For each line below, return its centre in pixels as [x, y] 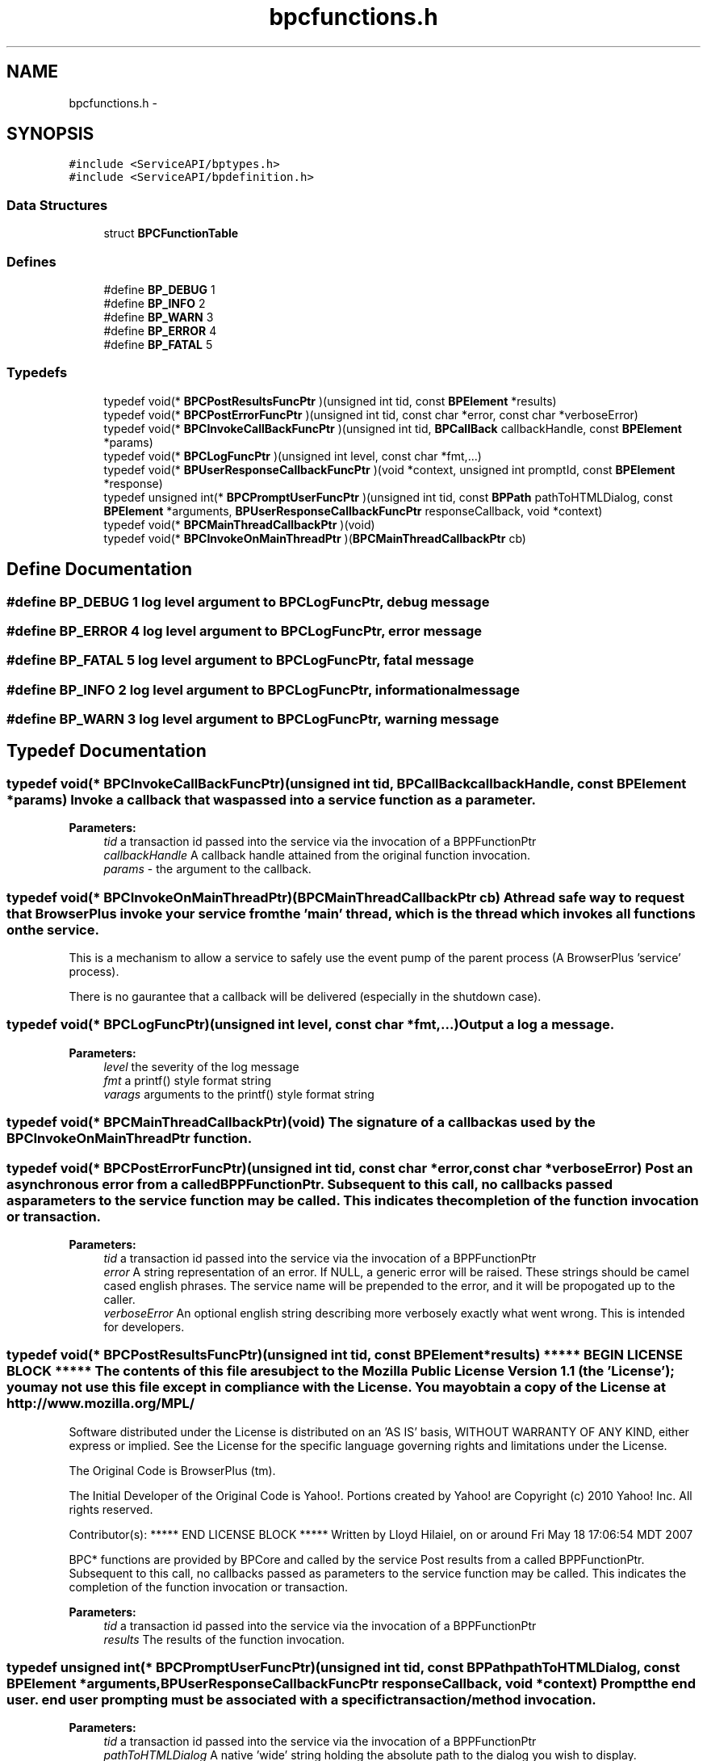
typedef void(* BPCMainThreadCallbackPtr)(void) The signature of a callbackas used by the [301, 1122]
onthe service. [53, 929]
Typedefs [37, 373]
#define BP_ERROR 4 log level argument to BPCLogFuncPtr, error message [244, 630]
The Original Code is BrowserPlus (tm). [172, 1470]
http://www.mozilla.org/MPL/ [101, 1404]
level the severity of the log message [201, 1066]
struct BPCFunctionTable [171, 233]
